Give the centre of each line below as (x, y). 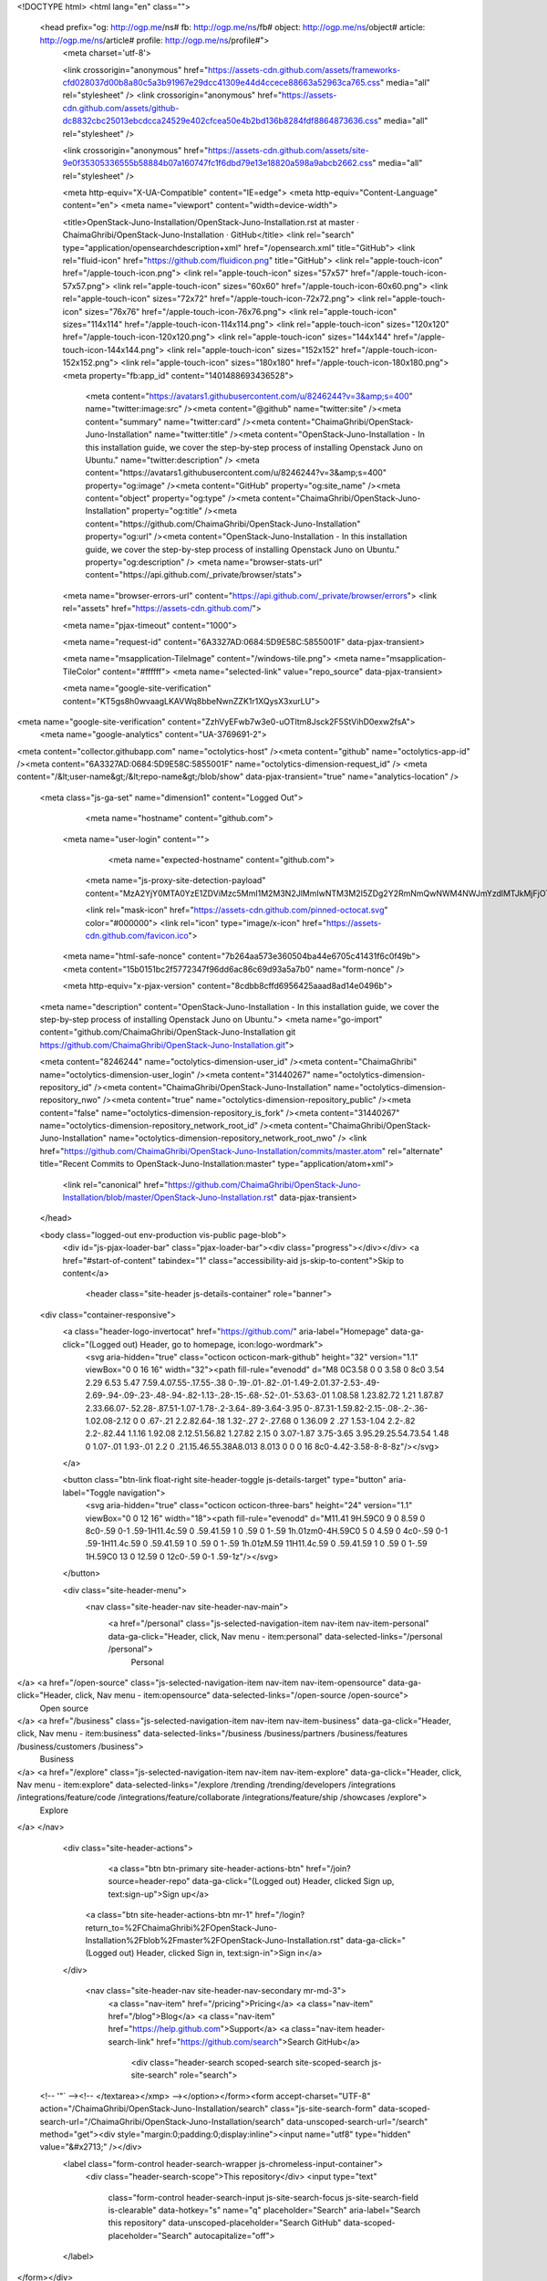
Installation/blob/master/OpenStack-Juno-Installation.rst (168, 1198)
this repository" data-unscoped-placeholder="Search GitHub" (225, 2223)
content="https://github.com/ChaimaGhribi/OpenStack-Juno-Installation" (223, 524)
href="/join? (328, 1869)
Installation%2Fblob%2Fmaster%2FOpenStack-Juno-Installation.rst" (215, 1940)
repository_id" (66, 1087)
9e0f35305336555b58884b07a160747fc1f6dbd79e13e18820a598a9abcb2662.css (217, 163)
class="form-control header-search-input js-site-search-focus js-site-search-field (263, 2197)
